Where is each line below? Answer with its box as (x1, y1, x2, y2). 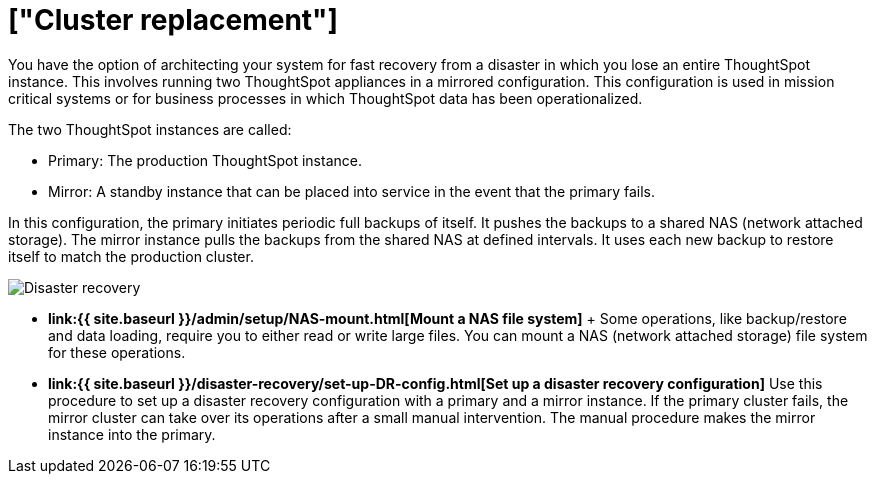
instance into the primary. (48, 425, 216, 443)
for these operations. (48, 343, 186, 361)
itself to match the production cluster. (8, 247, 254, 265)
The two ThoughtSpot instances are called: (8, 120, 292, 138)
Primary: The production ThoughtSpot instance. (48, 151, 362, 169)
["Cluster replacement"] (8, 3, 339, 37)
